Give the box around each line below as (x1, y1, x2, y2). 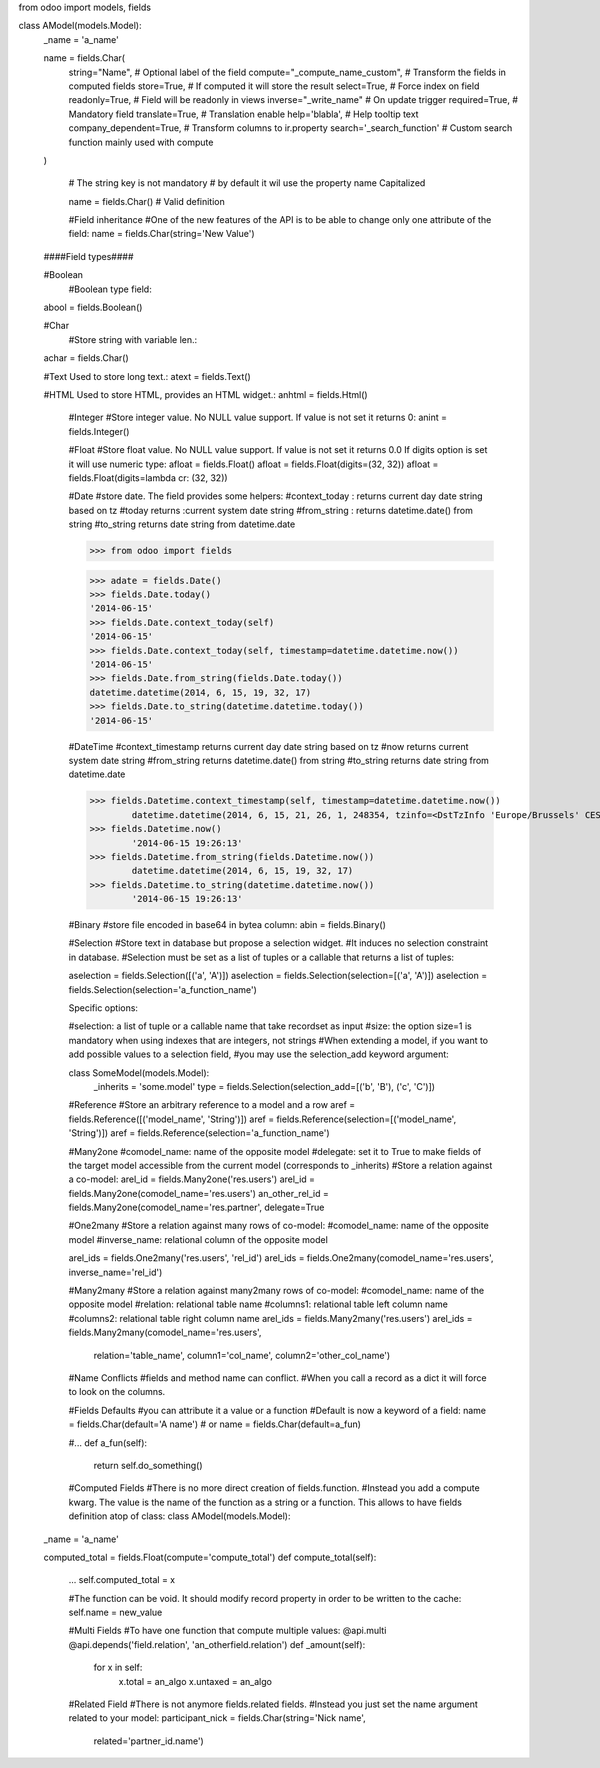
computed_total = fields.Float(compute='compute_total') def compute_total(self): (43, 1551, 377, 1563)
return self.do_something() (93, 1459, 204, 1471)
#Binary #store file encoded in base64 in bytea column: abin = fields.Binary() (68, 919, 387, 931)
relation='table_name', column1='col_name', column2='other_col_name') (93, 1349, 391, 1361)
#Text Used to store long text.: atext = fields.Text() (43, 370, 252, 382)
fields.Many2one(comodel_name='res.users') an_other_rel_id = (68, 1187, 329, 1199)
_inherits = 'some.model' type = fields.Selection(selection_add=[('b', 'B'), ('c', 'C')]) (93, 1080, 435, 1092)
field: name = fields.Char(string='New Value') (68, 228, 255, 240)
